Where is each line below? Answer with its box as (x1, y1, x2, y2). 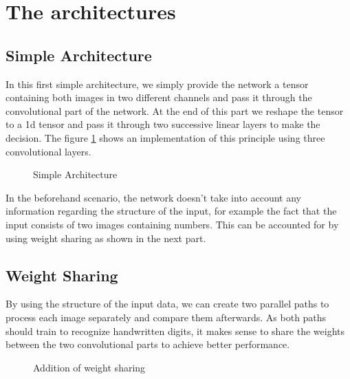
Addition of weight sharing (33, 360, 146, 374)
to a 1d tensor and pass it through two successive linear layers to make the (6, 117, 320, 131)
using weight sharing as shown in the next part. (6, 230, 206, 245)
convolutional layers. (6, 144, 91, 158)
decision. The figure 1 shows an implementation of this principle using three (6, 130, 325, 144)
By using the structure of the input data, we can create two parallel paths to (6, 296, 329, 311)
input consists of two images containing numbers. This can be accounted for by (6, 217, 339, 231)
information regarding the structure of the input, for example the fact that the (6, 204, 337, 218)
